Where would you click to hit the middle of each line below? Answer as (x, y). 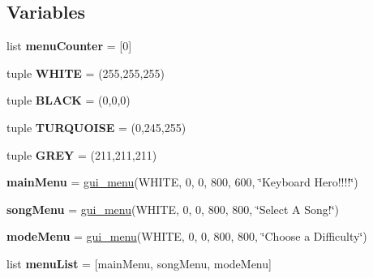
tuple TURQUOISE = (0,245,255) (96, 127)
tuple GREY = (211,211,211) (82, 154)
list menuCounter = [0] (69, 46)
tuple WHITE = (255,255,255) (86, 73)
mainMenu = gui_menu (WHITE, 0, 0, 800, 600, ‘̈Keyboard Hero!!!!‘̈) (182, 182)
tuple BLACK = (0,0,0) (69, 100)
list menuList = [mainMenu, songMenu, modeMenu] (139, 263)
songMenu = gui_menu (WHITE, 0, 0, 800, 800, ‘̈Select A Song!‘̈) (173, 209)
